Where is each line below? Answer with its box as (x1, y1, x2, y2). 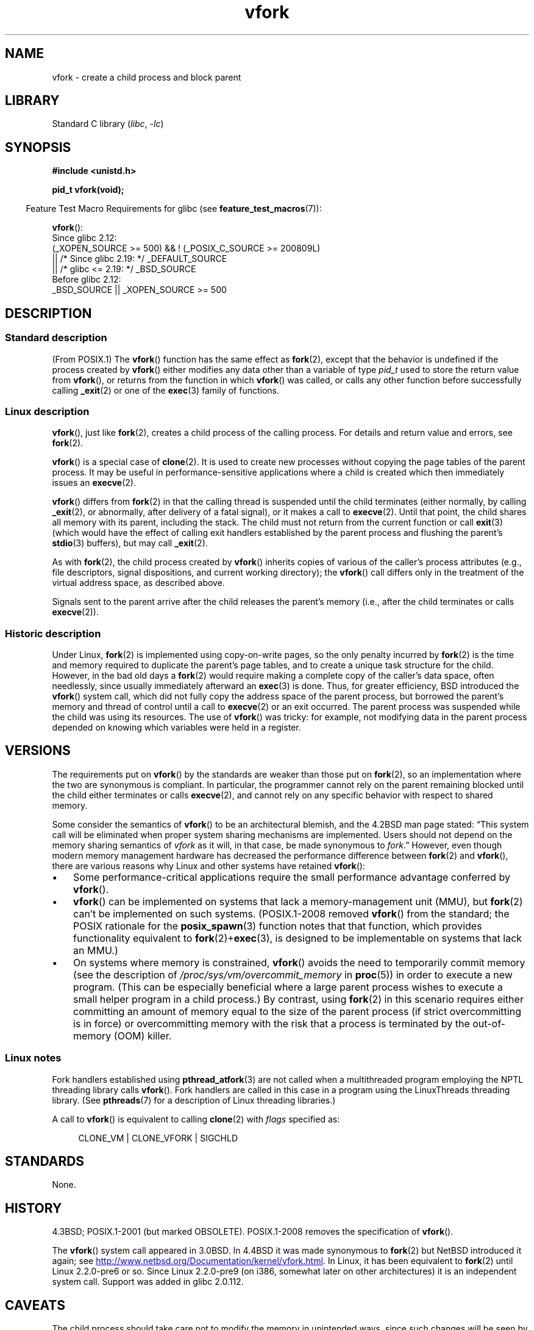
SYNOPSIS (5, 139, 71, 155)
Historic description (5, 627, 101, 640)
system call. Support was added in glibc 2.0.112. (52, 1276, 244, 1287)
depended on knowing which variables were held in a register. (52, 722, 301, 732)
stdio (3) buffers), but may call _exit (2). (52, 538, 208, 549)
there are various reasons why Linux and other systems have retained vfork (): (52, 860, 365, 871)
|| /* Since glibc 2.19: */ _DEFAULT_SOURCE (52, 253, 227, 264)
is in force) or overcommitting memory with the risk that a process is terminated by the (73, 1017, 470, 1030)
